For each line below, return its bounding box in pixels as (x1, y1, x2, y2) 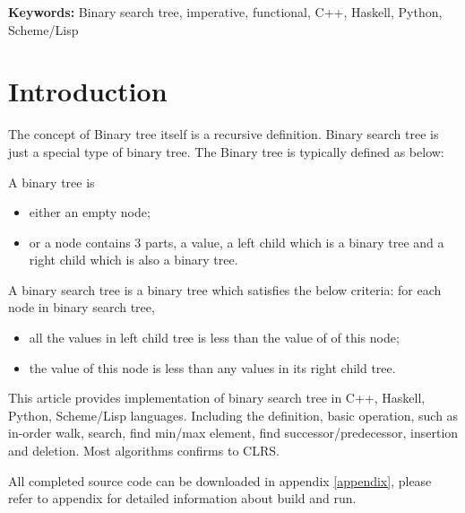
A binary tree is (8, 172, 95, 191)
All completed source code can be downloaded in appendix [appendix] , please (8, 471, 432, 490)
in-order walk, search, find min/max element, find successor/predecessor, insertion (8, 423, 459, 442)
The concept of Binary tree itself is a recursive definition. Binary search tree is (8, 125, 439, 143)
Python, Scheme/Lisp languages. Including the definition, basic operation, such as (8, 405, 459, 424)
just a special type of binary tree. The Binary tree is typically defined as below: (8, 142, 444, 161)
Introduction (8, 73, 168, 109)
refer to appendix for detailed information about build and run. (8, 489, 357, 508)
